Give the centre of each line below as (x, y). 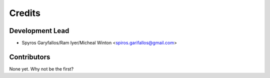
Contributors (30, 57)
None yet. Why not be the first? (41, 69)
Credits (25, 13)
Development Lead (39, 31)
